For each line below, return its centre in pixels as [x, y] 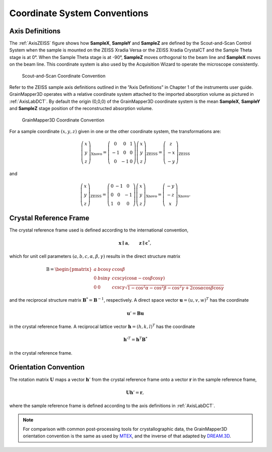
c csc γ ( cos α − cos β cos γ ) [138, 278]
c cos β [118, 269]
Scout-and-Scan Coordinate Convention [64, 76]
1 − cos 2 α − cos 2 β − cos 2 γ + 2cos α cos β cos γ [176, 287]
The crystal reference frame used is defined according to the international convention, [99, 230]
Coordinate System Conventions [79, 13]
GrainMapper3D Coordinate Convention [63, 120]
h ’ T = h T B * [135, 339]
